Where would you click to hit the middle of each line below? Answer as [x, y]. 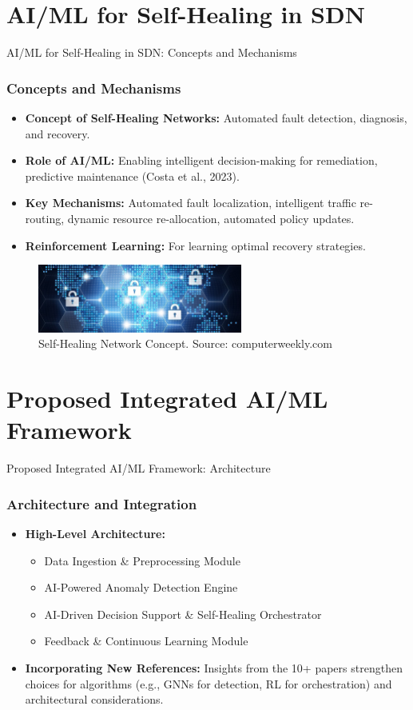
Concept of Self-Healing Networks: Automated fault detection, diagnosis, [216, 117]
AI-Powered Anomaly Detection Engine [141, 587]
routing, [45, 218]
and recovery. [58, 133]
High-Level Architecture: [95, 534]
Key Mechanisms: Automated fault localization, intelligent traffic [191, 203]
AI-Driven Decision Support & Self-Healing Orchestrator [183, 614]
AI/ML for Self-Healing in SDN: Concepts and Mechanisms [152, 52]
